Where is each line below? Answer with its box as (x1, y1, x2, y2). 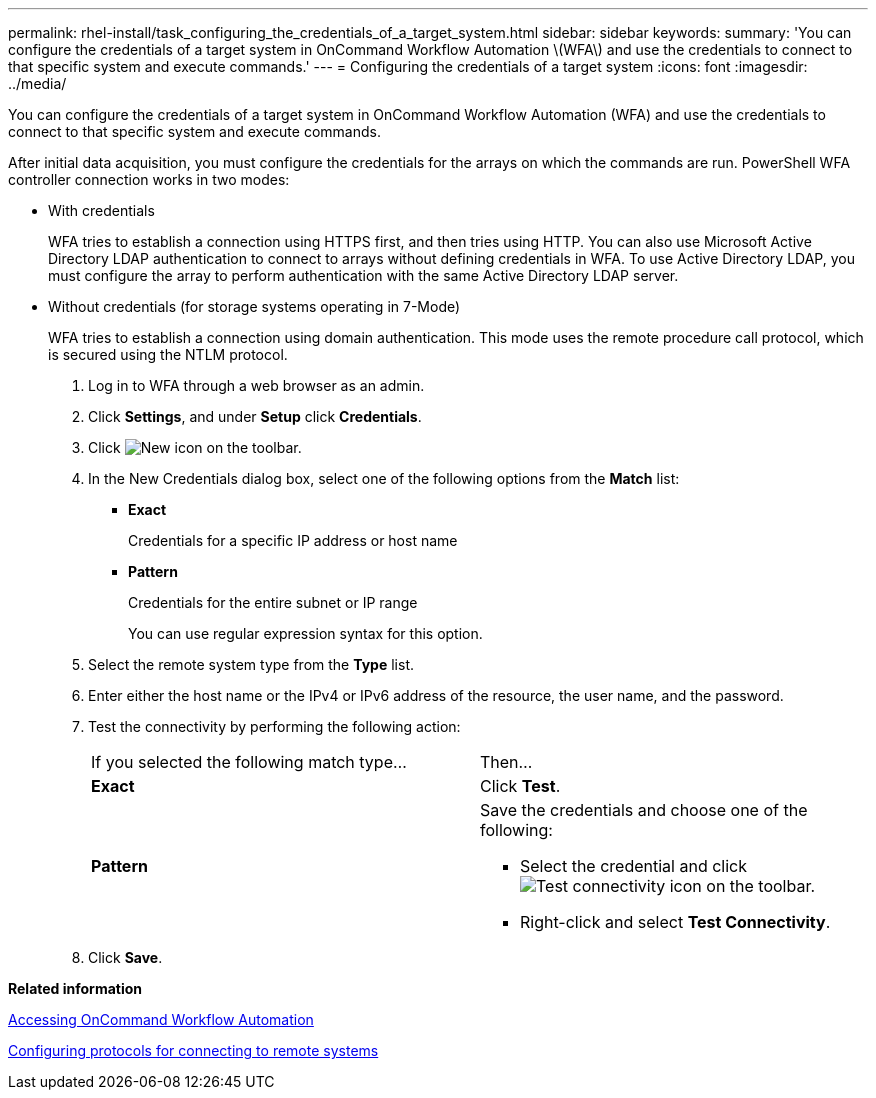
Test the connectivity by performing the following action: (88, 718, 461, 735)
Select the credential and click (520, 856, 748, 876)
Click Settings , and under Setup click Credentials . (88, 408, 422, 425)
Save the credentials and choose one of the (480, 800, 808, 820)
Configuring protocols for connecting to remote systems (8, 1042, 379, 1059)
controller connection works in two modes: (8, 171, 290, 188)
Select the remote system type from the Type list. (88, 656, 415, 673)
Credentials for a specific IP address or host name (128, 532, 458, 549)
